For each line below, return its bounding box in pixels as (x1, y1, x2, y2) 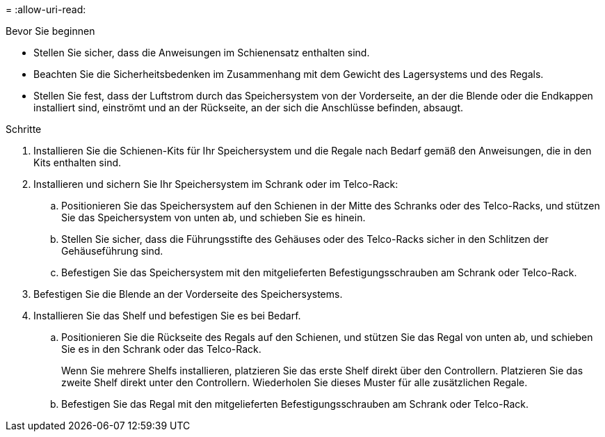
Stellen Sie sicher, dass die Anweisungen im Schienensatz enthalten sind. (33, 47, 370, 58)
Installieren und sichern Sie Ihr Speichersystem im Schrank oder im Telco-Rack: (33, 178, 398, 190)
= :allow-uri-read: (6, 3, 86, 15)
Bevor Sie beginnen (6, 25, 95, 37)
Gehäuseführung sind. (61, 245, 163, 257)
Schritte (6, 123, 42, 135)
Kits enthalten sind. (33, 157, 122, 168)
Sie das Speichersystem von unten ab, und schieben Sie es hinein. (61, 212, 366, 223)
